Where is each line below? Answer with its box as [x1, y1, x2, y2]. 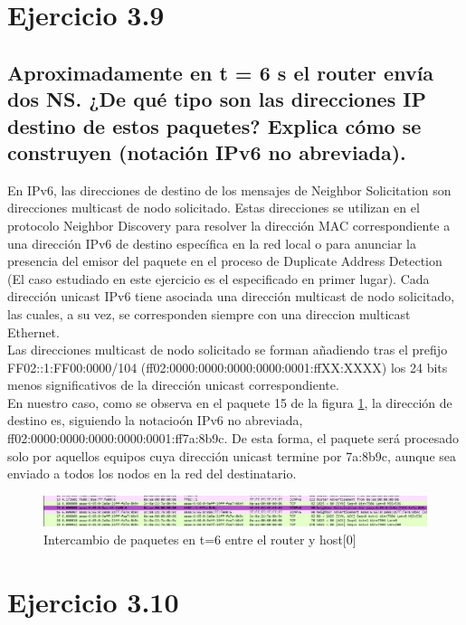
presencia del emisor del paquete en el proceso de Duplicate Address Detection [7, 251, 442, 270]
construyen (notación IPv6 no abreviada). [7, 137, 406, 166]
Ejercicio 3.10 [7, 582, 179, 620]
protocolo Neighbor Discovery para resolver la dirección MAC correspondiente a [7, 215, 451, 234]
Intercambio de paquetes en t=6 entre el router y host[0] [43, 529, 357, 548]
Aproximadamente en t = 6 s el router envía [7, 58, 434, 86]
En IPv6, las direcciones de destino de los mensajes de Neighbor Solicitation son [7, 180, 452, 199]
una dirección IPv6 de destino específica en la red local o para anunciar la [7, 233, 417, 252]
